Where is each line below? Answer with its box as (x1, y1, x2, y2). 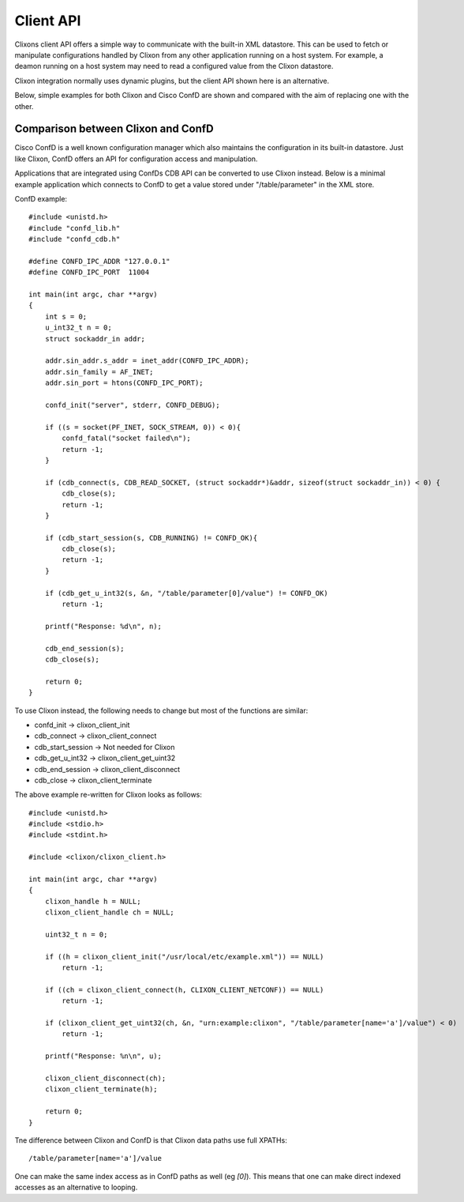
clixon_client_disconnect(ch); (44, 1074, 167, 1083)
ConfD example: (14, 194, 67, 203)
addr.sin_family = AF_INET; (44, 367, 154, 376)
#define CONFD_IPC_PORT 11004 (28, 268, 150, 277)
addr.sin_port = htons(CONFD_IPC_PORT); (44, 379, 204, 387)
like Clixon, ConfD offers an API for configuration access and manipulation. (14, 154, 258, 164)
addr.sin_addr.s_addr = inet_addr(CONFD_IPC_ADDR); (44, 356, 249, 365)
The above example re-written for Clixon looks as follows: (14, 790, 203, 800)
